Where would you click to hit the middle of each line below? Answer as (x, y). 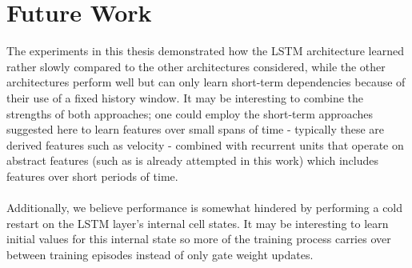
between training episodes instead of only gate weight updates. (160, 254)
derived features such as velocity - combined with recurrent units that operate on (205, 144)
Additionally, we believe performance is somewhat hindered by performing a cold (205, 208)
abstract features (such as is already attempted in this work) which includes (193, 160)
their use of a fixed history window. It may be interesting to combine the (185, 97)
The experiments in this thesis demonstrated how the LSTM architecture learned (205, 51)
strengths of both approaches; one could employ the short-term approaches (190, 113)
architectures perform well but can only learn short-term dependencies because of (206, 82)
